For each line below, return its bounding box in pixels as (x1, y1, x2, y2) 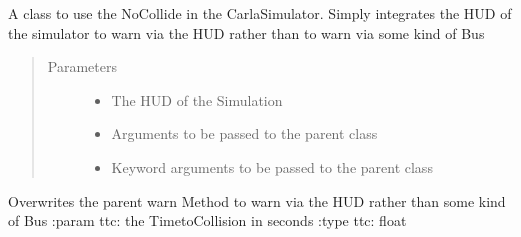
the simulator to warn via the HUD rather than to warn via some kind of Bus (8, 22, 485, 43)
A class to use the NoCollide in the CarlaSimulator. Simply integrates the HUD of (8, 3, 512, 23)
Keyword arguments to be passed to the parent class (111, 156, 433, 177)
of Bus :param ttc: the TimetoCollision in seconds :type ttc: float (8, 210, 407, 231)
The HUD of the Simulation (111, 89, 283, 110)
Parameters (47, 56, 117, 77)
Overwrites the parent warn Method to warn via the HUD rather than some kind (8, 190, 506, 211)
